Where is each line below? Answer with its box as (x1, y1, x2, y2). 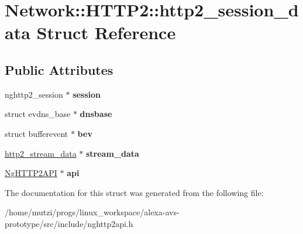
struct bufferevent (5, 127, 68, 139)
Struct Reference (36, 20, 176, 44)
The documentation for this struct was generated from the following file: (5, 186, 264, 198)
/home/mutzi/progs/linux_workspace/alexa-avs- (5, 206, 180, 218)
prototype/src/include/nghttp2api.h (5, 217, 133, 229)
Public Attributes (5, 60, 113, 78)
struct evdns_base (5, 108, 71, 120)
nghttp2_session (5, 88, 63, 100)
